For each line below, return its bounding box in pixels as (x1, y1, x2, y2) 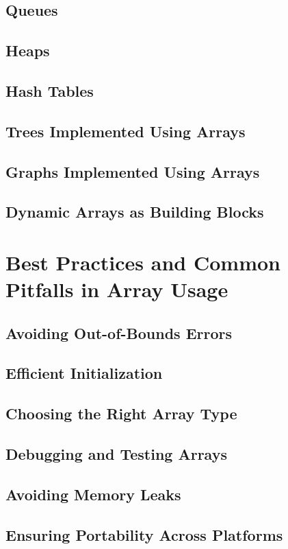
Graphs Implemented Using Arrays (5, 161, 260, 182)
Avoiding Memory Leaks (5, 483, 181, 504)
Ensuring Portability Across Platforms (5, 524, 283, 545)
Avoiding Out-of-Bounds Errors (5, 322, 232, 343)
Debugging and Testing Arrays (5, 443, 227, 464)
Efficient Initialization (5, 362, 163, 384)
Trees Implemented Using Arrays (5, 120, 246, 141)
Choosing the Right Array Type (5, 403, 237, 424)
